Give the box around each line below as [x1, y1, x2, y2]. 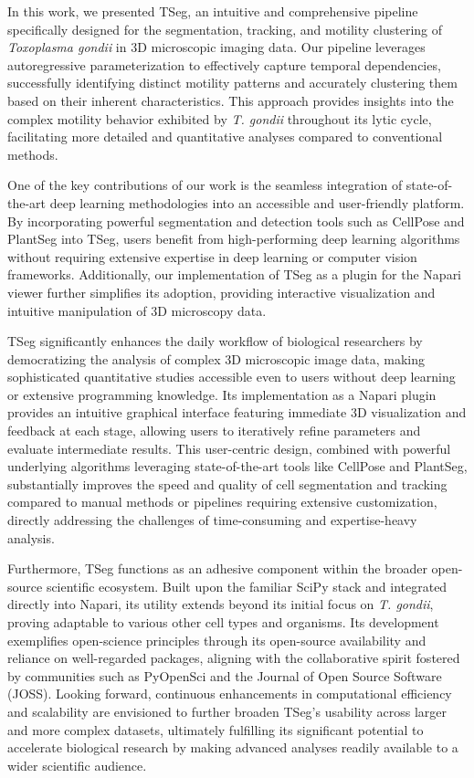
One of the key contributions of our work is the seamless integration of [7, 175, 403, 194]
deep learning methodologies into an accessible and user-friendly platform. [49, 193, 465, 212]
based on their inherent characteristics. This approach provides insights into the [7, 90, 454, 110]
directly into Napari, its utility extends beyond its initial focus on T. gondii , [7, 594, 434, 614]
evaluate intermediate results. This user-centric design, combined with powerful [7, 438, 451, 457]
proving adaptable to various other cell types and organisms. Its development [7, 613, 439, 631]
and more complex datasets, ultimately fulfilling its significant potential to [7, 720, 424, 739]
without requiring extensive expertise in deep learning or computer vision [7, 247, 417, 266]
